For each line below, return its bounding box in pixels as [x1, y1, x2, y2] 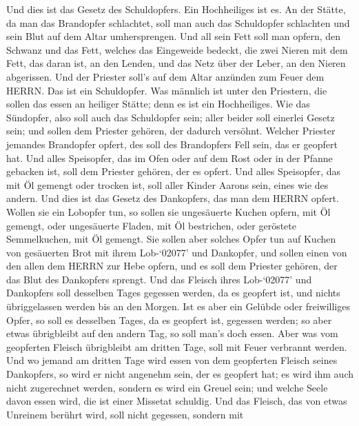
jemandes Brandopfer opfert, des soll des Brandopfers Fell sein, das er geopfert [6, 136, 338, 151]
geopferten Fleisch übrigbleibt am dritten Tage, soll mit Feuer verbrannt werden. [6, 339, 347, 354]
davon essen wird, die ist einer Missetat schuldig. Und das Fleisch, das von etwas [6, 394, 347, 408]
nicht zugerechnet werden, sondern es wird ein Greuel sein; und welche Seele [6, 380, 328, 394]
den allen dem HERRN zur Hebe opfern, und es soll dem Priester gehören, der [6, 258, 338, 273]
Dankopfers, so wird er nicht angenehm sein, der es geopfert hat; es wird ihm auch [6, 367, 354, 381]
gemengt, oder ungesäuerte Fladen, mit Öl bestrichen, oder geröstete [6, 218, 296, 232]
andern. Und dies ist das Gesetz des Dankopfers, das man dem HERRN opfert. [6, 191, 339, 205]
